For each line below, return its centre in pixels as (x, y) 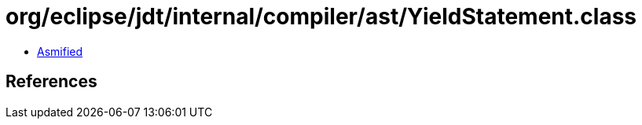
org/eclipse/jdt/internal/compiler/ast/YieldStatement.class (321, 17)
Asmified (60, 51)
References (51, 82)
